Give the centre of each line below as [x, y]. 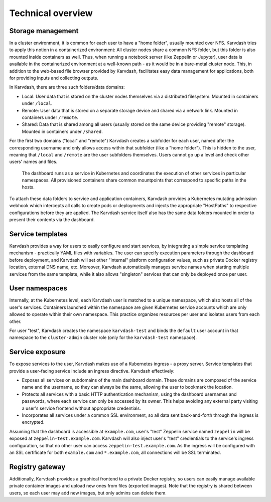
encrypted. [33, 422]
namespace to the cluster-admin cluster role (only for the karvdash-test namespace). [103, 338]
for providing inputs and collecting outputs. [54, 78]
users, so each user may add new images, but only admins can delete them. [88, 493]
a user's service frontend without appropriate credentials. [82, 408]
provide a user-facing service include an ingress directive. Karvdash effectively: [92, 371]
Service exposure [38, 352]
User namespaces [38, 288]
